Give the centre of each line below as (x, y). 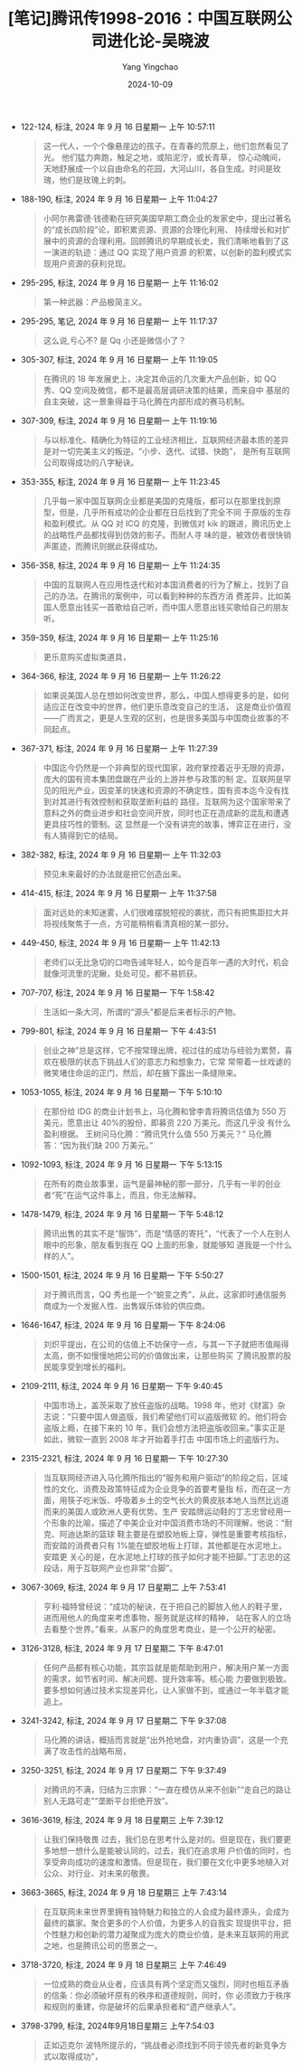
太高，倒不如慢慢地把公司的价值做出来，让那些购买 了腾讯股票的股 (167, 1355)
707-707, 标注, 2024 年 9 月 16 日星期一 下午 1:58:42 (118, 992)
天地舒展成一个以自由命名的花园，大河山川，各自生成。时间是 (158, 168)
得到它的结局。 (95, 835)
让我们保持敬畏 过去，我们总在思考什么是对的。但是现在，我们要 (163, 1839)
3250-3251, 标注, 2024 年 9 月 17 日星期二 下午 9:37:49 (123, 1770)
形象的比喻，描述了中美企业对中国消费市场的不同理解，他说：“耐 (172, 1522)
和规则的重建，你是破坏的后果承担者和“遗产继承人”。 (142, 2006)
